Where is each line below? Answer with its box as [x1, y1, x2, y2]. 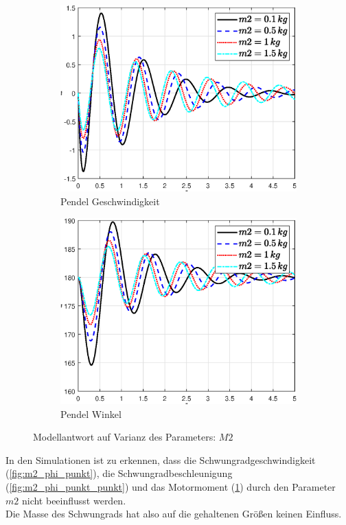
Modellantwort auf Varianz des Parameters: [33, 430, 216, 444]
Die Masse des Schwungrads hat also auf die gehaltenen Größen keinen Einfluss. [5, 506, 342, 521]
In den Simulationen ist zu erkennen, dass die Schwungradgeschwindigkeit [5, 452, 316, 467]
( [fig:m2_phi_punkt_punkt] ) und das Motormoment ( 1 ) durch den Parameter [5, 480, 336, 493]
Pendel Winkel [60, 406, 122, 421]
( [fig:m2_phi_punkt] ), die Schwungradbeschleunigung [5, 466, 233, 480]
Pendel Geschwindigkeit [60, 194, 160, 209]
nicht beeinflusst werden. [21, 493, 126, 507]
